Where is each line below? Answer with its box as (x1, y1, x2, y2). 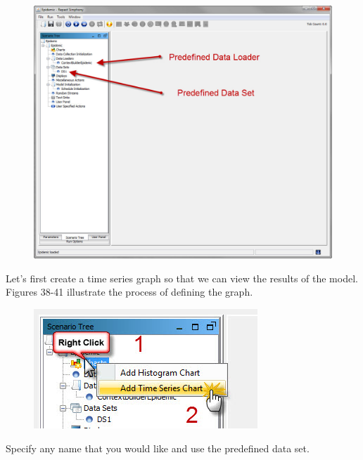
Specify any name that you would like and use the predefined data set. (6, 440, 310, 455)
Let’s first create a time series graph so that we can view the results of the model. (6, 270, 358, 285)
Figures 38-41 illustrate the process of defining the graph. (6, 284, 253, 299)
